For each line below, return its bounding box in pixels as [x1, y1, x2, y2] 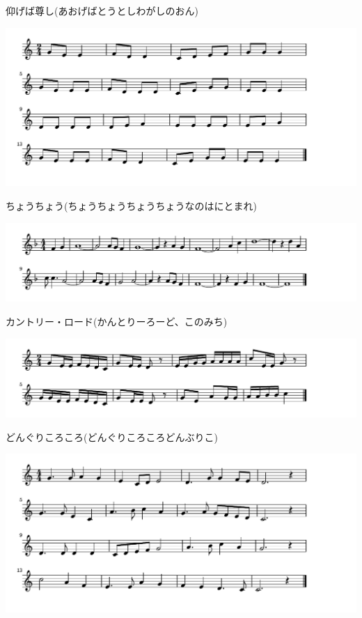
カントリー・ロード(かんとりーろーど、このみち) [6, 314, 228, 328]
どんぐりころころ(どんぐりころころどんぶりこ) [6, 429, 218, 444]
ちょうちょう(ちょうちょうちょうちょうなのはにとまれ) [6, 199, 257, 213]
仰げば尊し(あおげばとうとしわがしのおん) [6, 3, 198, 17]
